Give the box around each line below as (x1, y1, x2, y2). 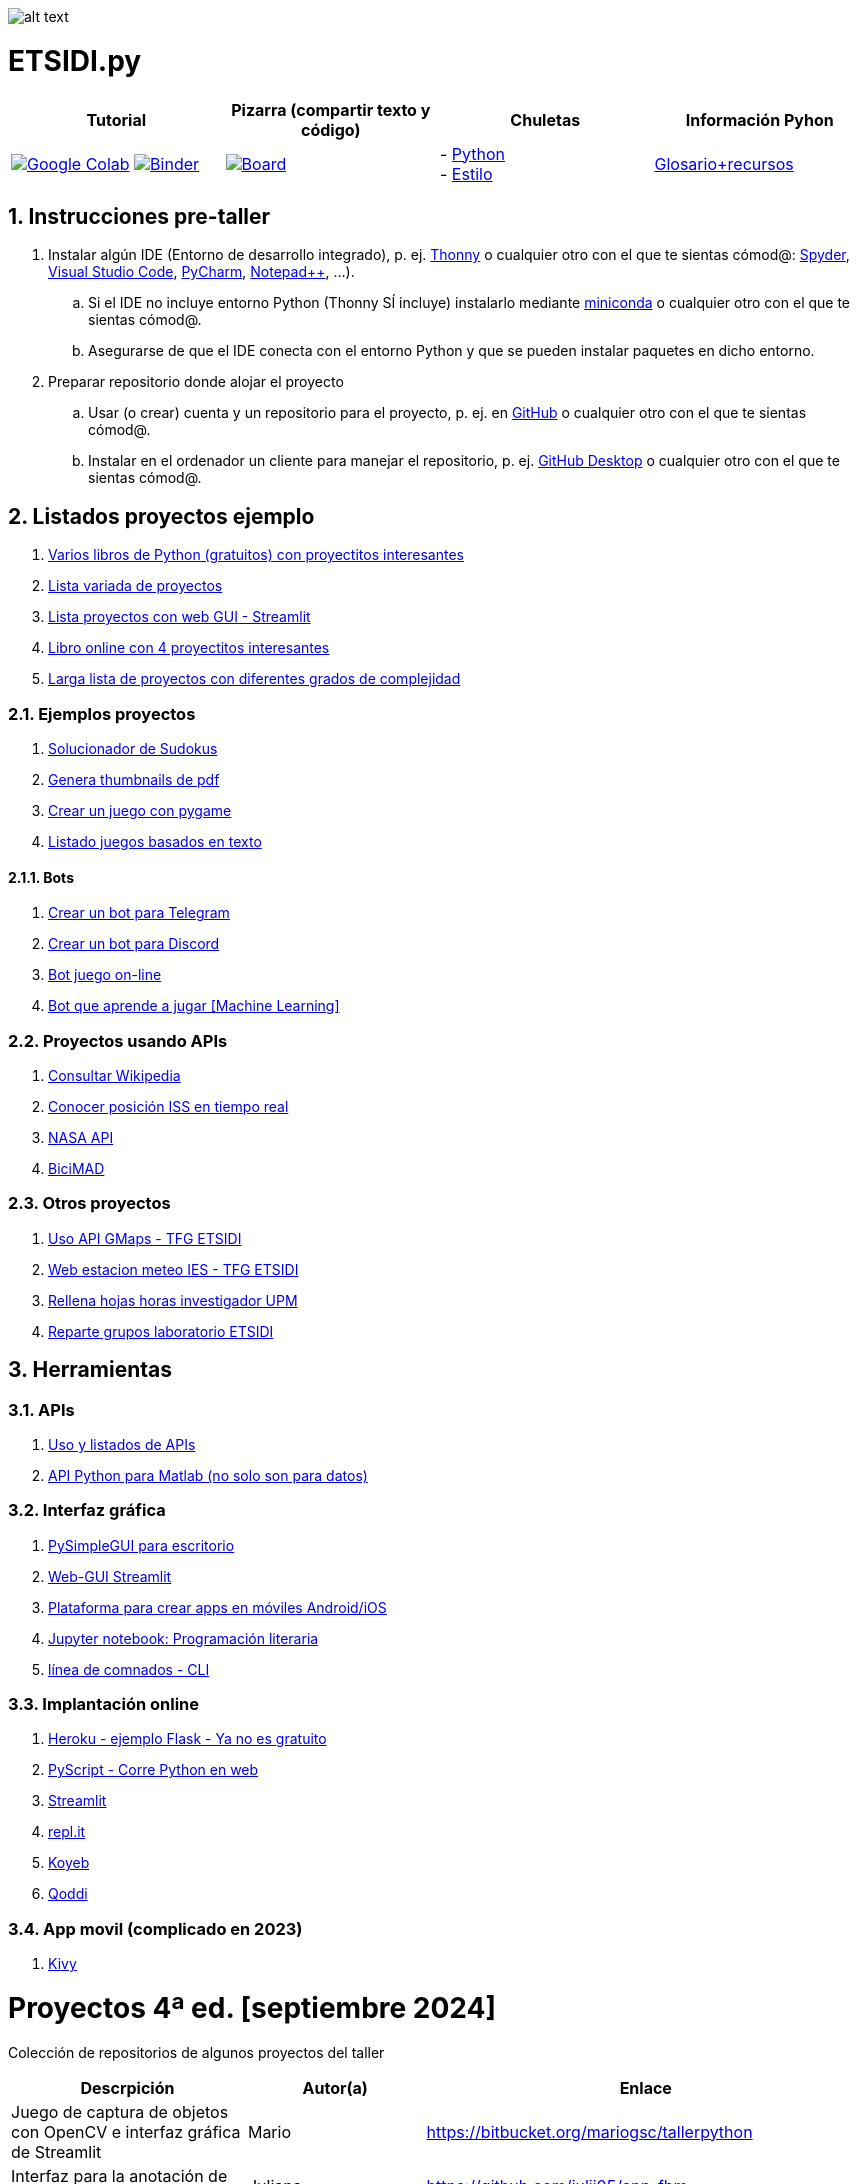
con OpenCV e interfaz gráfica (11, 2121, 241, 2142)
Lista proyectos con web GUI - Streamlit (48, 608, 311, 626)
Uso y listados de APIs (48, 1435, 196, 1453)
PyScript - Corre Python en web (48, 1761, 259, 1779)
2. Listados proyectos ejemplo (8, 503, 315, 529)
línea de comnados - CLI (48, 1660, 210, 1678)
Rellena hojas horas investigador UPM (48, 1291, 298, 1309)
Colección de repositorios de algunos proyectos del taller (8, 2043, 385, 2061)
